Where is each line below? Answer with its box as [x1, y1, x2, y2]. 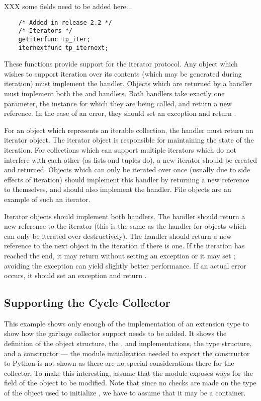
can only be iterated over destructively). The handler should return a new [4, 230, 232, 241]
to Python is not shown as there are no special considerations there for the [4, 358, 234, 368]
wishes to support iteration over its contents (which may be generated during [4, 68, 242, 79]
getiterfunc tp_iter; [18, 35, 91, 43]
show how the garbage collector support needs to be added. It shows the [4, 328, 227, 339]
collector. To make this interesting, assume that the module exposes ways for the [4, 367, 253, 378]
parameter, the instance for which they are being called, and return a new [4, 98, 232, 108]
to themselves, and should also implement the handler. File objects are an [4, 184, 231, 194]
